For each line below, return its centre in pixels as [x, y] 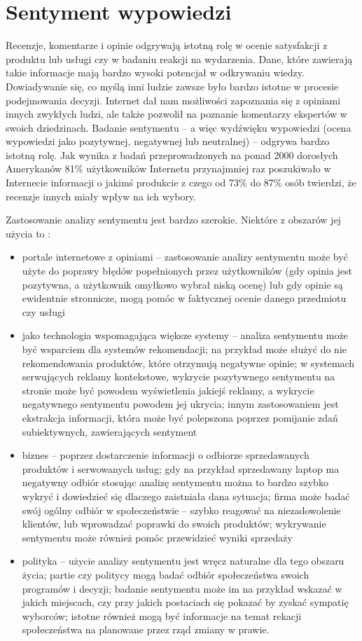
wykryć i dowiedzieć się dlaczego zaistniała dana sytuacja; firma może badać [186, 496]
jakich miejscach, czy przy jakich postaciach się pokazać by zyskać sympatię [185, 602]
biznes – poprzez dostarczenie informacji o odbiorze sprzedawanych [166, 455]
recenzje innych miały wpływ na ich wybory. [101, 196]
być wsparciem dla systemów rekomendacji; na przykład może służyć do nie [185, 349]
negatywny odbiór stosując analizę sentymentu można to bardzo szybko [175, 482]
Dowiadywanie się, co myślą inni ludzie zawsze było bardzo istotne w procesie [172, 86]
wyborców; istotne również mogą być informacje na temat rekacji [162, 615]
